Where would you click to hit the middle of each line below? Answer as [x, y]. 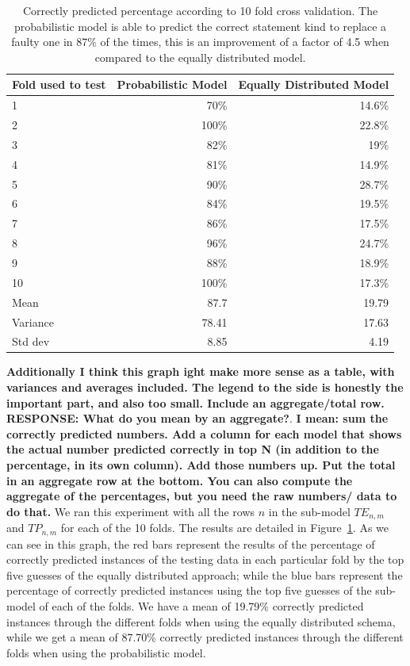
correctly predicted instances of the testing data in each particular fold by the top [205, 559]
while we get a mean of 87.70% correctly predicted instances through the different [205, 637]
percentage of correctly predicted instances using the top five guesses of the [189, 590]
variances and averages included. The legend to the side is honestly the [205, 387]
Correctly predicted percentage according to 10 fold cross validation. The [200, 10]
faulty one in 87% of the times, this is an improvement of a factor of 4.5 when [200, 42]
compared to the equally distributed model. [200, 57]
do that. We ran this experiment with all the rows [131, 511]
